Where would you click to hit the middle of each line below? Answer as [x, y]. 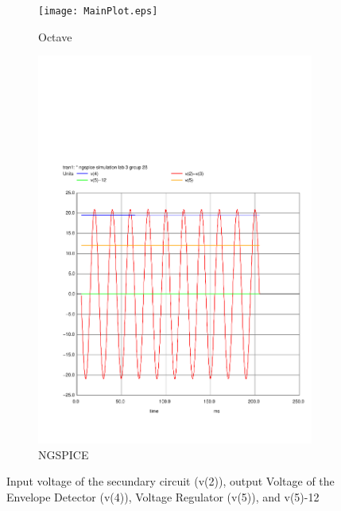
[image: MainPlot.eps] [98, 11]
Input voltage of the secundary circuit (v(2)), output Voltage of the [170, 481]
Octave [55, 36]
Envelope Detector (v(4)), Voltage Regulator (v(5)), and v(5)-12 [163, 496]
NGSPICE [64, 454]
